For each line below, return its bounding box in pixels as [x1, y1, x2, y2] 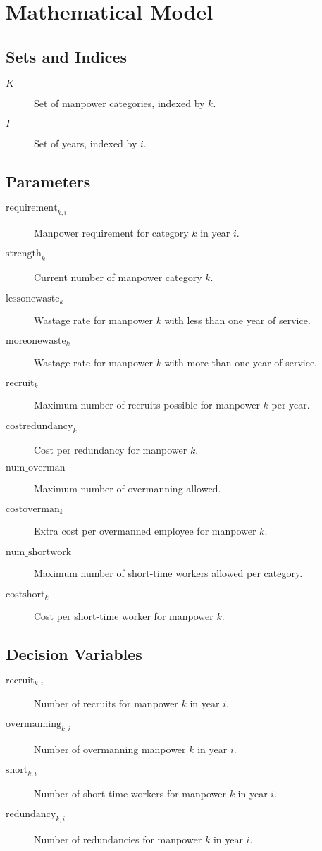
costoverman [6, 504, 60, 514]
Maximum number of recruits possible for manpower [34, 397, 260, 412]
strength [6, 249, 42, 259]
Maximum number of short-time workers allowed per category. [34, 565, 303, 580]
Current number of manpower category [34, 270, 202, 285]
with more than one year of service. [164, 355, 317, 370]
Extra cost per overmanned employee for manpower [34, 523, 256, 538]
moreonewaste [6, 335, 66, 346]
